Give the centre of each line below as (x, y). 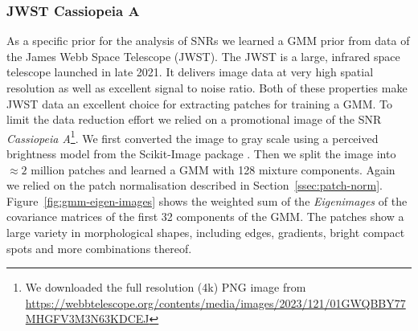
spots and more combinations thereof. (99, 248)
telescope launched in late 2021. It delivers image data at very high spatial (190, 72)
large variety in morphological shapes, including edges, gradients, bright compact (206, 232)
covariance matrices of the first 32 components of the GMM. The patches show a (205, 217)
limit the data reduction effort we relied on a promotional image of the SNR (194, 119)
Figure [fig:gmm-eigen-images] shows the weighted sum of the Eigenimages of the (207, 200)
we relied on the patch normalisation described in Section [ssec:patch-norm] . (195, 185)
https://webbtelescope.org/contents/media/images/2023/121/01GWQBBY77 (215, 302)
